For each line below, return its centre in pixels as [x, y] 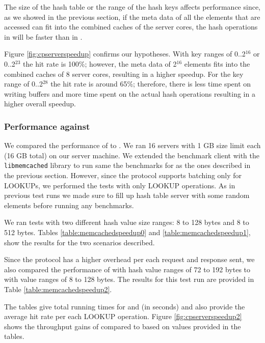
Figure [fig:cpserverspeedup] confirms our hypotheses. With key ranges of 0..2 [125, 54]
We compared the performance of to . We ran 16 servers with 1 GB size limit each [132, 145]
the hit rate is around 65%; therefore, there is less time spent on [151, 84]
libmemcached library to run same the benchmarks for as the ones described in [127, 165]
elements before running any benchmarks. [69, 205]
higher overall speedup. [40, 104]
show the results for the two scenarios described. [79, 242]
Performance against [47, 126]
